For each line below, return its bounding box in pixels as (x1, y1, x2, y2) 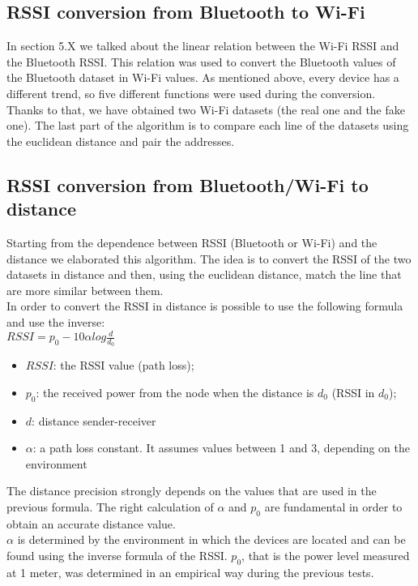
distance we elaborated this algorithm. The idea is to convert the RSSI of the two (6, 250, 412, 267)
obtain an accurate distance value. (6, 515, 176, 532)
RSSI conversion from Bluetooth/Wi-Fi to (6, 172, 369, 197)
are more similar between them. (6, 281, 164, 298)
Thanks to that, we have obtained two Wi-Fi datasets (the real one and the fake (6, 101, 405, 118)
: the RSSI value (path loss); (53, 357, 194, 374)
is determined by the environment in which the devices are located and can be (17, 531, 406, 548)
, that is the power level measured (241, 547, 410, 564)
